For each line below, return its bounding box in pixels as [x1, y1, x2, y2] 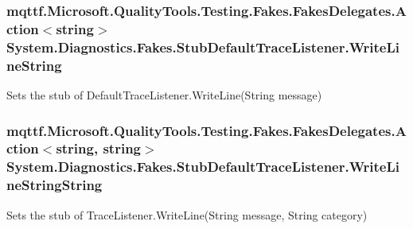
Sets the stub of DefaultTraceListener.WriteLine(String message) [6, 86, 322, 103]
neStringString [6, 175, 103, 195]
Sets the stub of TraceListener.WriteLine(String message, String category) [6, 206, 368, 223]
